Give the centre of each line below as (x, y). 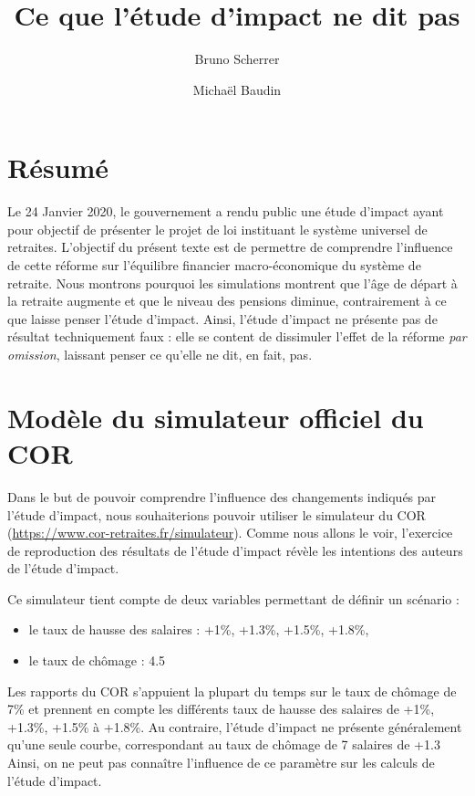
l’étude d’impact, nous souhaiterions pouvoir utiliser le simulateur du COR (217, 514)
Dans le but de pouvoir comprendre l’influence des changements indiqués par (222, 496)
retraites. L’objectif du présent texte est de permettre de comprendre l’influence (230, 247)
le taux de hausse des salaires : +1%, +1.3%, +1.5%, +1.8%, (199, 629)
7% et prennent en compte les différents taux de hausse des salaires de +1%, (221, 709)
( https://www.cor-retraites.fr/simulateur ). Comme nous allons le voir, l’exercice (230, 533)
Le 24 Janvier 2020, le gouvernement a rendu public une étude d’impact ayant (226, 211)
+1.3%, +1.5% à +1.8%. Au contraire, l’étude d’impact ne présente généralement (235, 726)
